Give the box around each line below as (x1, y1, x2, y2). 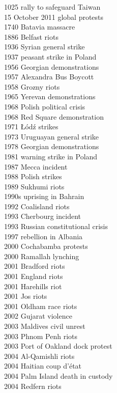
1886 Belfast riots (4, 31, 58, 42)
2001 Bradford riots (4, 261, 65, 271)
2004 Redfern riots (4, 380, 62, 391)
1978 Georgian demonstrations (4, 141, 99, 152)
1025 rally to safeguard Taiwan (4, 2, 101, 12)
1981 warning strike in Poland (4, 151, 98, 161)
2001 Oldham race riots (4, 300, 77, 311)
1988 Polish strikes (4, 171, 62, 182)
